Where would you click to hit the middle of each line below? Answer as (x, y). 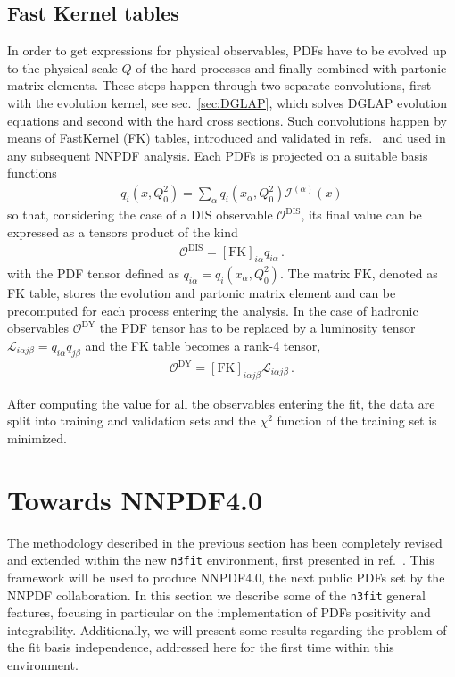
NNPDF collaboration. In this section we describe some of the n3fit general (216, 594)
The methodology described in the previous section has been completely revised (225, 542)
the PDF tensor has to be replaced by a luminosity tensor (257, 328)
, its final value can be (361, 215)
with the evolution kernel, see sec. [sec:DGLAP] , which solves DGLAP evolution (227, 102)
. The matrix (315, 272)
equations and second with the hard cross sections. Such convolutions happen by (227, 120)
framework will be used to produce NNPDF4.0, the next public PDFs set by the (226, 577)
